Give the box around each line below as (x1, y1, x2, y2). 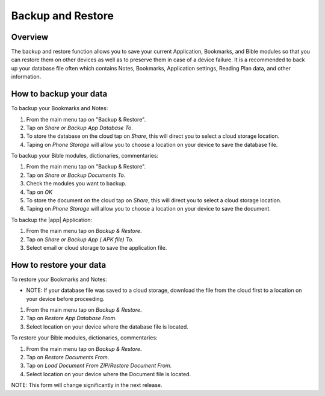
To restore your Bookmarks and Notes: (11, 276, 108, 283)
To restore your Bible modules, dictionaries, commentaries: (11, 334, 158, 341)
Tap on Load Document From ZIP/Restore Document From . (26, 362, 172, 370)
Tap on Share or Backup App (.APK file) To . (26, 235, 134, 243)
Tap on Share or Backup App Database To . (26, 124, 134, 131)
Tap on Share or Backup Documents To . (26, 172, 126, 179)
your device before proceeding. (26, 295, 105, 302)
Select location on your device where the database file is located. (26, 323, 189, 330)
